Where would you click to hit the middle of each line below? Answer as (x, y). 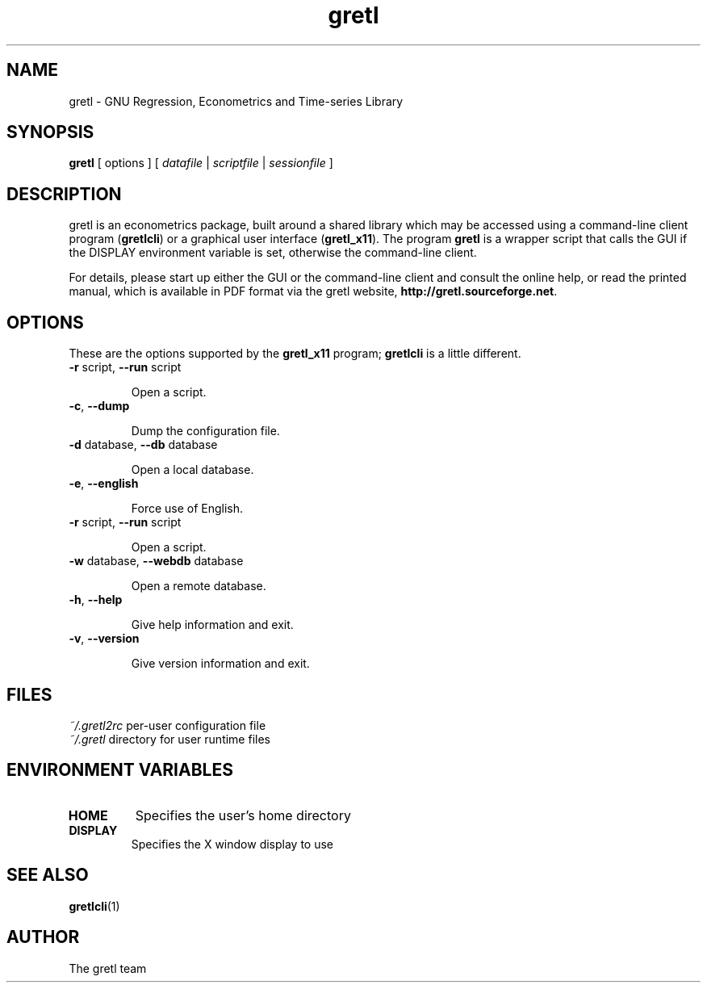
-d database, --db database (143, 445)
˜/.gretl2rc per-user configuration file (167, 725)
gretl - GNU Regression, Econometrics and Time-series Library (236, 101)
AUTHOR (43, 937)
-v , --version (104, 639)
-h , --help (96, 600)
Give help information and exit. (212, 625)
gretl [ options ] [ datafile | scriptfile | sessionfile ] (201, 163)
